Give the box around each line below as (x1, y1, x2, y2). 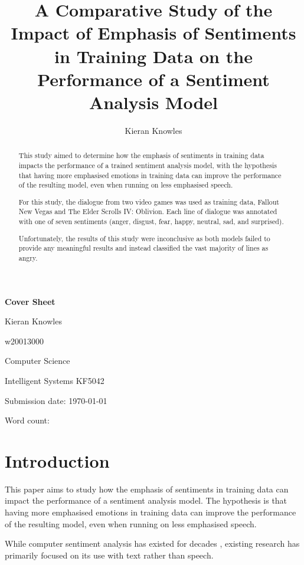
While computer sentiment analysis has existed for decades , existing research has (5, 537, 300, 550)
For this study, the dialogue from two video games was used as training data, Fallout (18, 196, 279, 206)
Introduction (5, 448, 110, 472)
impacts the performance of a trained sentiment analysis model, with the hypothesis (18, 160, 277, 170)
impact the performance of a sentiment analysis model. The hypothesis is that (5, 494, 287, 507)
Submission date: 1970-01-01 (5, 394, 107, 406)
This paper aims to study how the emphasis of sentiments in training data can (5, 482, 289, 495)
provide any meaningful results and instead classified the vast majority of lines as (18, 243, 269, 253)
